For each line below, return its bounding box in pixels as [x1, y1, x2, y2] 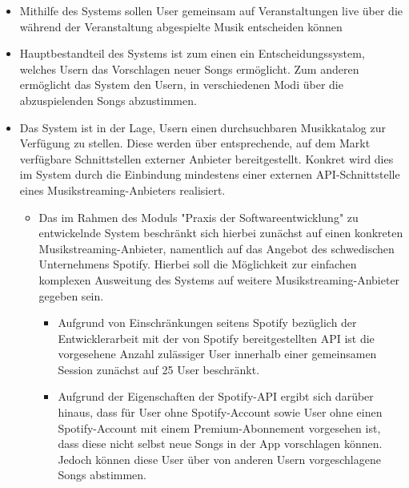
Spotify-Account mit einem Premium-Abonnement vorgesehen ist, [58, 419, 381, 436]
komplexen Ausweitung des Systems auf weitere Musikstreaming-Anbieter [38, 271, 400, 288]
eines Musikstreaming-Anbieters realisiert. [19, 181, 226, 198]
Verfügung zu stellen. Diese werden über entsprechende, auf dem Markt [19, 135, 371, 151]
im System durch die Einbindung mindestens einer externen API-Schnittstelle [19, 166, 400, 183]
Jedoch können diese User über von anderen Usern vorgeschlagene [58, 450, 381, 467]
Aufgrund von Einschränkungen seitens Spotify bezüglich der [58, 314, 357, 331]
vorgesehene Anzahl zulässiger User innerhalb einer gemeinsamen [58, 345, 377, 362]
